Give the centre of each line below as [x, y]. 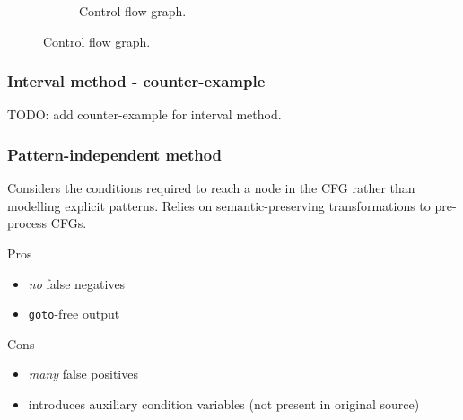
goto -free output [74, 314]
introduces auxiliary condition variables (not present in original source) [224, 404]
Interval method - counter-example [136, 81]
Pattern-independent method [115, 154]
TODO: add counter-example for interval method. [144, 114]
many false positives [83, 374]
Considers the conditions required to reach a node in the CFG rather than [211, 188]
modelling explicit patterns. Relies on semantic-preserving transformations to [219, 205]
